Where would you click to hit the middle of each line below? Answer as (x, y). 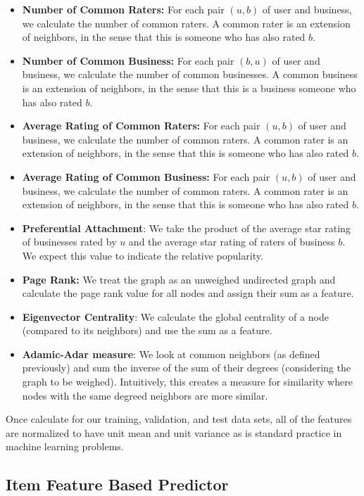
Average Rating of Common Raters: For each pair (141, 126)
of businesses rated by (69, 242)
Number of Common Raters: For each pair (123, 9)
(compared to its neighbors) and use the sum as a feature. (147, 330)
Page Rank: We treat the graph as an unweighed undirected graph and (179, 279)
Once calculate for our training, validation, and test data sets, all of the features (179, 419)
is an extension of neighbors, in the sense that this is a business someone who (189, 88)
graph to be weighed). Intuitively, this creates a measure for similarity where (187, 382)
